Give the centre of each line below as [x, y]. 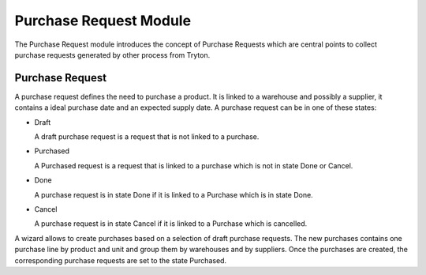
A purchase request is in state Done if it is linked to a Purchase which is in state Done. [174, 194]
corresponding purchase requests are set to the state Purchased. [121, 260]
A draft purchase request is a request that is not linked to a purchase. [147, 137]
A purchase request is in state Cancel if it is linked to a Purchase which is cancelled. [171, 224]
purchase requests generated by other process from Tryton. [112, 55]
